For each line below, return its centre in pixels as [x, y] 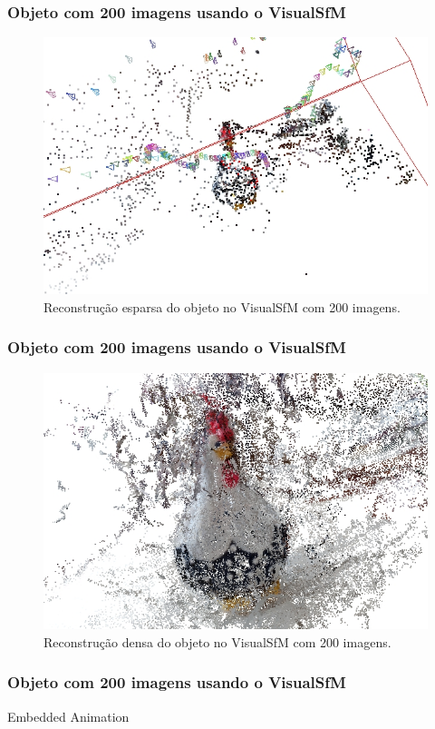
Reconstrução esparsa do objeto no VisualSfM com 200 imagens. [222, 306]
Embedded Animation [68, 716]
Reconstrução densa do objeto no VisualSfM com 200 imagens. [217, 641]
